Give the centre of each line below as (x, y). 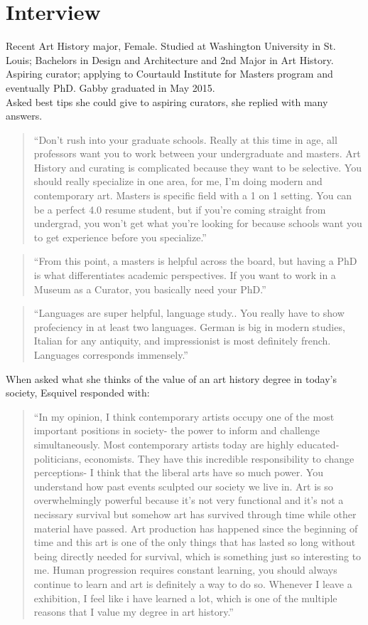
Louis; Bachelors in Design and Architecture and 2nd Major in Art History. (170, 59)
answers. (24, 116)
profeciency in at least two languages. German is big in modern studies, (189, 326)
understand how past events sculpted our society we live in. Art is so (183, 486)
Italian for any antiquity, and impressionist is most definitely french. (182, 341)
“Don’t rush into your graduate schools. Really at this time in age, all (185, 139)
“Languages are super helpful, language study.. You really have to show (189, 313)
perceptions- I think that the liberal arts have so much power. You (178, 472)
